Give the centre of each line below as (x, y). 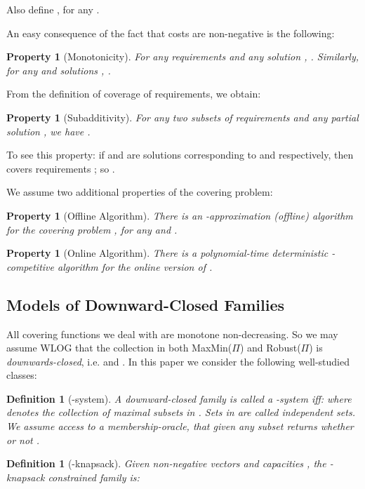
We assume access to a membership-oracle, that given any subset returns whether (180, 426)
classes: (22, 375)
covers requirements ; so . (61, 168)
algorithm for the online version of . (135, 266)
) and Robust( (270, 348)
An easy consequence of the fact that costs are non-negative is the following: (171, 33)
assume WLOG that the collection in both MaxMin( (119, 348)
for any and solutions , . (59, 70)
